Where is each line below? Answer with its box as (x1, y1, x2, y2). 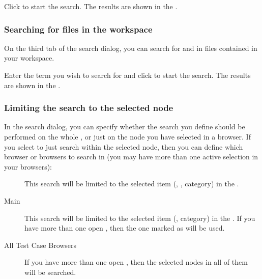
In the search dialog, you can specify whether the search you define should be (4, 121, 245, 132)
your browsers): (4, 161, 52, 172)
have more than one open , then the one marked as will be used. (24, 222, 225, 233)
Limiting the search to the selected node (4, 101, 173, 114)
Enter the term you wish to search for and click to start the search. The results (4, 70, 251, 80)
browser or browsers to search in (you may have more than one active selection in (4, 151, 258, 162)
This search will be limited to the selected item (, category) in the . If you (24, 212, 255, 223)
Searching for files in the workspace (4, 22, 153, 35)
